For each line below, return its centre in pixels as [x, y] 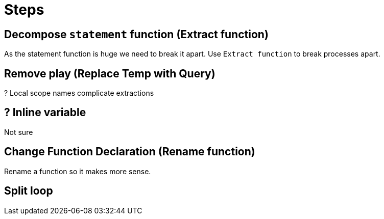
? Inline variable [45, 113]
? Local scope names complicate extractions [79, 93]
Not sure [19, 132]
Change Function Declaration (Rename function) [130, 152]
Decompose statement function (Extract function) [136, 34]
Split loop [29, 191]
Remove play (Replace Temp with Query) [110, 73]
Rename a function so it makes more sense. [78, 171]
